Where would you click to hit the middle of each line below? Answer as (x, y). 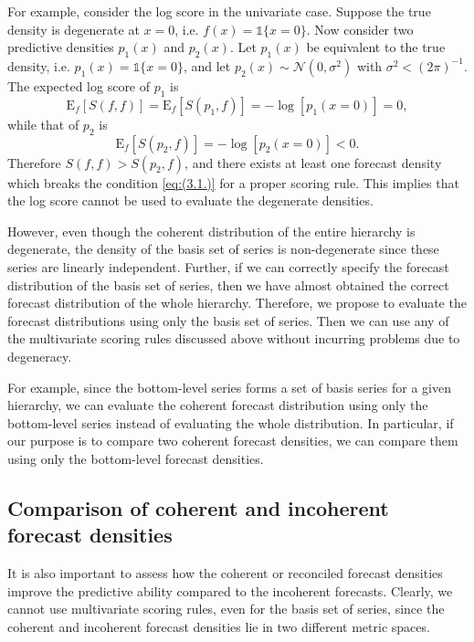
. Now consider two (360, 29)
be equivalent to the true (376, 47)
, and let (207, 65)
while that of (43, 124)
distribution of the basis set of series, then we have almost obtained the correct (228, 284)
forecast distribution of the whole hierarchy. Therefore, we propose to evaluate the (237, 303)
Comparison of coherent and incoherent (198, 507)
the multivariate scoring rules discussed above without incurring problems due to (234, 338)
